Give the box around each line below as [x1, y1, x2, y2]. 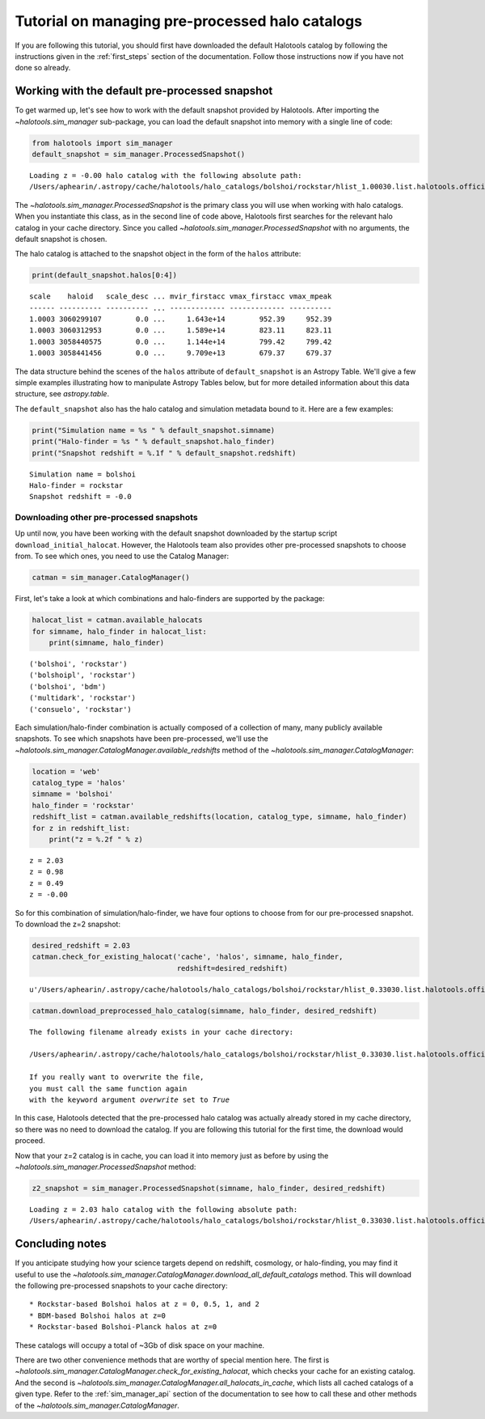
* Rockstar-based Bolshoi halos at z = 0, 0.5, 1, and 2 [29, 1299, 260, 1309]
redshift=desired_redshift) [176, 964, 289, 972]
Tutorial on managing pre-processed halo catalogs [15, 12, 363, 30]
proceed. [15, 1136, 45, 1146]
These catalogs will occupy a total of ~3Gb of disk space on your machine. [15, 1340, 265, 1350]
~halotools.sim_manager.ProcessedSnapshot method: [15, 1162, 196, 1171]
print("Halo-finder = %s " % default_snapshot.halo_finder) [32, 437, 276, 447]
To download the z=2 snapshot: [15, 919, 121, 929]
